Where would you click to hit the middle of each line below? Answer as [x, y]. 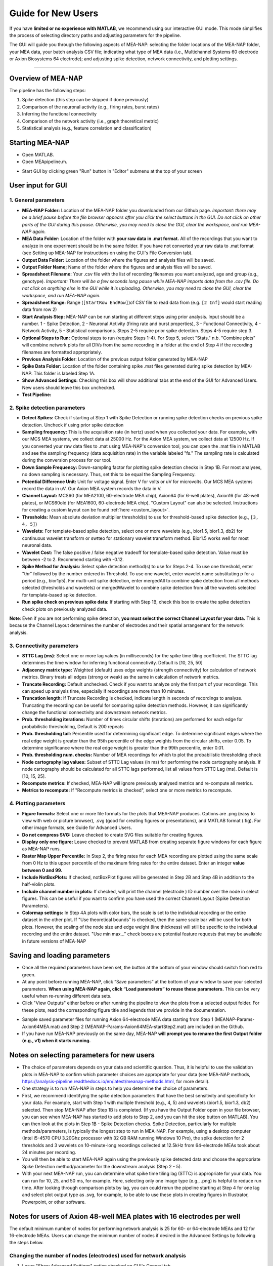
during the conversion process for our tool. [67, 460]
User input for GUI [38, 186]
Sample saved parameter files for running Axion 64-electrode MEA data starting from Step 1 [118, 1019]
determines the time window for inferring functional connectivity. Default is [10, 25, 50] [112, 663]
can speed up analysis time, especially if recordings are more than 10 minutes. [104, 691]
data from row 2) [39, 309]
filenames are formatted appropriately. [62, 352]
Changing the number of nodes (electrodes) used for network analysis [98, 1256]
